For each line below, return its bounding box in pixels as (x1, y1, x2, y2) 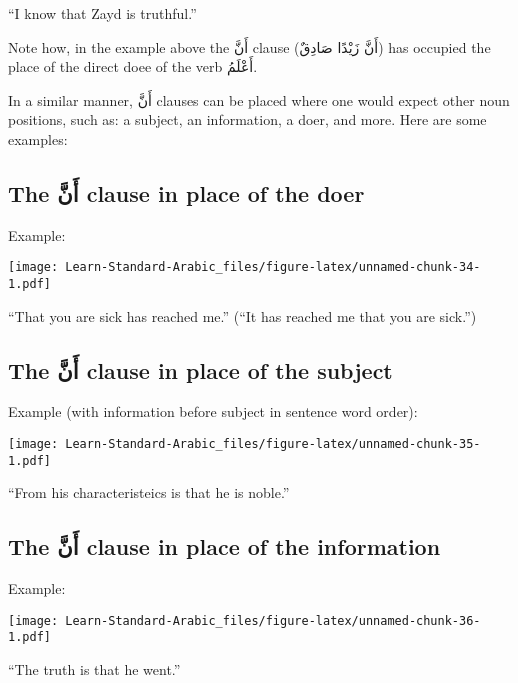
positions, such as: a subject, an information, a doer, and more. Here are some (8, 109, 487, 130)
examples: (8, 128, 68, 149)
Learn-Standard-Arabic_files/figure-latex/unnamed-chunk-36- (65, 613, 481, 628)
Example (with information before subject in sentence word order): (8, 401, 418, 422)
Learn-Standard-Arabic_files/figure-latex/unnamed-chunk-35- (65, 437, 481, 452)
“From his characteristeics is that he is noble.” (8, 482, 290, 503)
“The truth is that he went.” (8, 659, 181, 680)
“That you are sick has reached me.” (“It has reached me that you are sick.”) (8, 305, 477, 326)
